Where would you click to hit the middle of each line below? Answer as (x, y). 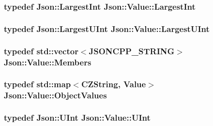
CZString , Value (114, 84)
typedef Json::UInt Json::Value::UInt (77, 118)
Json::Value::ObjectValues (55, 95)
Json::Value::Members (48, 62)
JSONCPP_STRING (132, 51)
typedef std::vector (41, 51)
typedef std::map (38, 84)
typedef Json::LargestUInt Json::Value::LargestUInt (107, 28)
